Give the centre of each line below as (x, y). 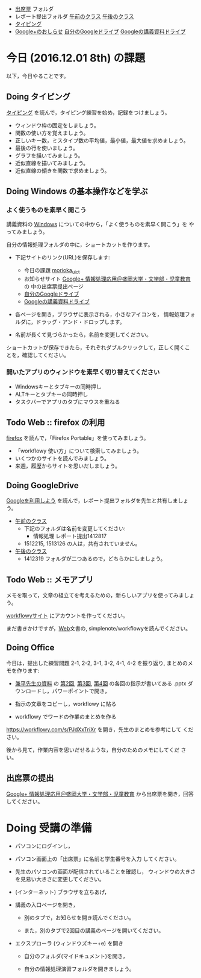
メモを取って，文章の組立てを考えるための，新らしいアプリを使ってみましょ (100, 595)
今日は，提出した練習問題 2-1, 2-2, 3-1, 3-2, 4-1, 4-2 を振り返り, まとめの (97, 663)
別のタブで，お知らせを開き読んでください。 (79, 917)
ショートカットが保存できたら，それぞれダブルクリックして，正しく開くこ (98, 348)
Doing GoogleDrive (43, 485)
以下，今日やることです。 (38, 76)
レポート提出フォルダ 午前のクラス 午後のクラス (74, 16)
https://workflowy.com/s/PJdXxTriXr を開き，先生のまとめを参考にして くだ (100, 729)
